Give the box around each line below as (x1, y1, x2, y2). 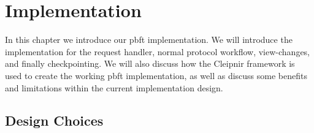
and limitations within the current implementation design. (5, 81, 223, 94)
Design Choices (5, 111, 104, 130)
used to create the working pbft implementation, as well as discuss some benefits (5, 69, 307, 82)
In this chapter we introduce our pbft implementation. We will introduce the (5, 33, 293, 46)
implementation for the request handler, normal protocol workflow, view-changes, (5, 45, 310, 58)
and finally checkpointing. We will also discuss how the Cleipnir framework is (5, 57, 295, 70)
